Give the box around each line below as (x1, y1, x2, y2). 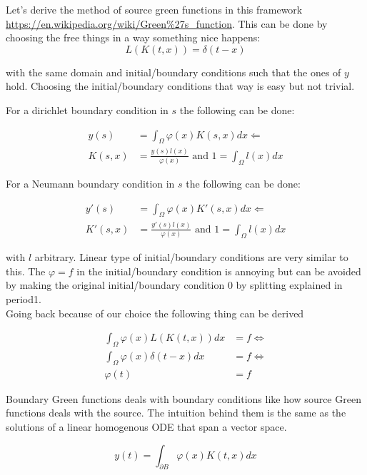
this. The (6, 263, 46, 278)
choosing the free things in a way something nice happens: (6, 30, 261, 45)
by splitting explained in (236, 277, 343, 292)
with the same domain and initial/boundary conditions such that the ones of (6, 64, 341, 79)
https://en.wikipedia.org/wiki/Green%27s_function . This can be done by (6, 16, 328, 31)
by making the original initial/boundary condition (6, 277, 225, 292)
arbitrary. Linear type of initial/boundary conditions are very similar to (34, 250, 348, 265)
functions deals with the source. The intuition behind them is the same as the (6, 405, 346, 420)
